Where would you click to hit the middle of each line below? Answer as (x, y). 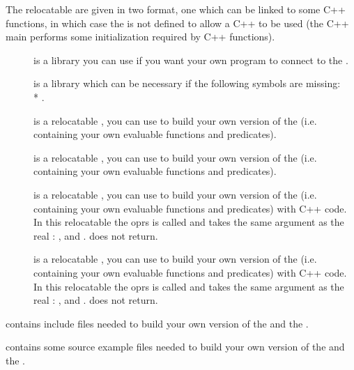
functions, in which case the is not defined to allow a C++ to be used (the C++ (177, 23)
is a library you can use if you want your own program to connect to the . (191, 60)
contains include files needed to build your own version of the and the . (157, 323)
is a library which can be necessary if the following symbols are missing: (187, 83)
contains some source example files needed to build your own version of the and (175, 347)
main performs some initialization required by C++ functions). (140, 37)
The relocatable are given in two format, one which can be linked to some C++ (176, 9)
